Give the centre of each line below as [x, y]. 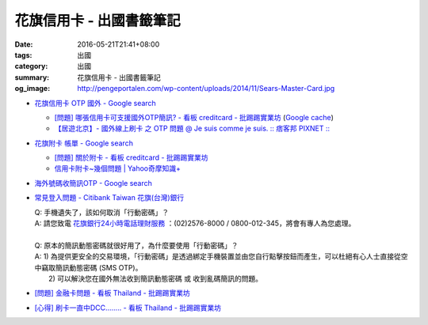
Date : [24, 44]
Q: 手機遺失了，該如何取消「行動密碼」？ [102, 212]
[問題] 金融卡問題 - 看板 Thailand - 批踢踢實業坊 [112, 293]
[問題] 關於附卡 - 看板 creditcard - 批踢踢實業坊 [131, 157]
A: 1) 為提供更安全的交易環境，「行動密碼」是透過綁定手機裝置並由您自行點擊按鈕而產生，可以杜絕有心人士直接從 [218, 256]
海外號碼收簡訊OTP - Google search [93, 183]
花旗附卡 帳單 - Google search [84, 143]
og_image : [32, 89]
